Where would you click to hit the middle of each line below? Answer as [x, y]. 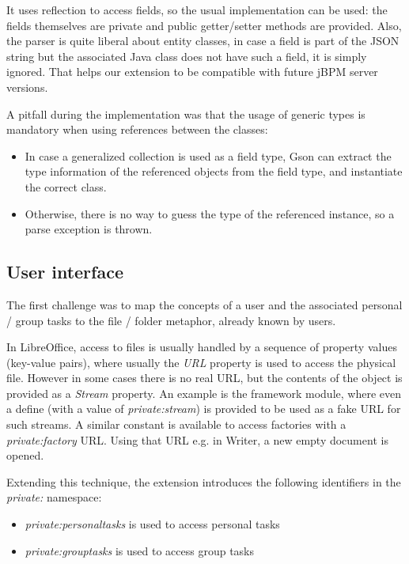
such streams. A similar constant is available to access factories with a [176, 424]
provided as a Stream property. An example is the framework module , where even [204, 393]
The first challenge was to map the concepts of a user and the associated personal [204, 304]
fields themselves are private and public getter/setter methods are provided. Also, [204, 25]
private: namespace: [54, 497]
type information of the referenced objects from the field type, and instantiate [214, 171]
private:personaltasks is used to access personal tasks [152, 524]
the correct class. [66, 186]
